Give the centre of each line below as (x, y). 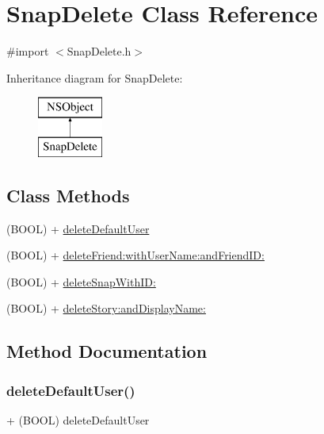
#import (28, 51)
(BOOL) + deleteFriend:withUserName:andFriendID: (135, 255)
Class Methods (68, 195)
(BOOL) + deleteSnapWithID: (81, 281)
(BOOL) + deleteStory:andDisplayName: (106, 308)
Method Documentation (107, 351)
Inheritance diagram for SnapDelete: (95, 77)
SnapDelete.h (99, 51)
